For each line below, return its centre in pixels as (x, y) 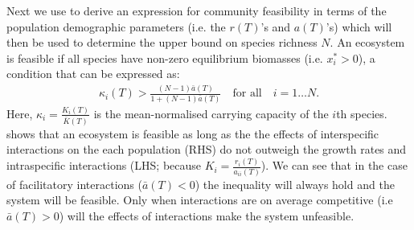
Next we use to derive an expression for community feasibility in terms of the (197, 10)
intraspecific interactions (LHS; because (104, 165)
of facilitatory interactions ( (74, 184)
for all (247, 94)
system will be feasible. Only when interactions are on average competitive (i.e (200, 200)
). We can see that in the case (334, 165)
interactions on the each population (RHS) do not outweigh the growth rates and (207, 149)
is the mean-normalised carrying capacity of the (211, 113)
